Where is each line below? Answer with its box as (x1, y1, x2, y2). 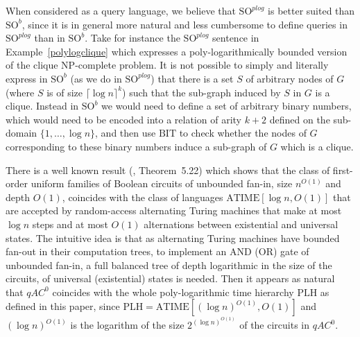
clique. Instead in (6, 98, 79, 113)
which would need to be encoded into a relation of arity (6, 112, 241, 126)
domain (6, 126, 37, 140)
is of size (46, 85, 83, 99)
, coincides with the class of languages (62, 189, 223, 204)
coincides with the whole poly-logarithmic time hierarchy (52, 284, 294, 299)
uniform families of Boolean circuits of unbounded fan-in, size (31, 176, 293, 191)
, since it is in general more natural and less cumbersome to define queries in (22, 17, 348, 31)
